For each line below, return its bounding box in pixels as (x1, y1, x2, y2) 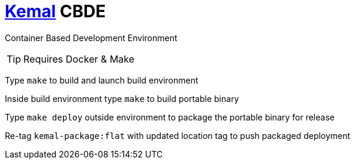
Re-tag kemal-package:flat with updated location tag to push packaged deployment (5, 130, 351, 141)
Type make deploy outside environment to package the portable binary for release (5, 112, 335, 122)
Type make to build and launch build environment (5, 75, 198, 85)
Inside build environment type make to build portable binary (5, 93, 239, 104)
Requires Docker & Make (23, 52, 135, 65)
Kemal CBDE (5, 1, 106, 21)
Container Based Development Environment (5, 32, 177, 43)
